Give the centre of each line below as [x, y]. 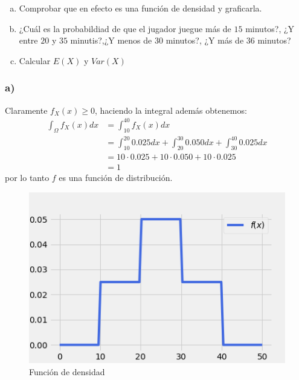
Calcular [35, 60]
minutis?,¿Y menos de [111, 40]
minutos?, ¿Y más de [205, 40]
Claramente [26, 110]
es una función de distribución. [116, 177]
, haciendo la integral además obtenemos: [171, 110]
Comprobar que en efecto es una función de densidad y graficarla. [140, 8]
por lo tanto [27, 177]
